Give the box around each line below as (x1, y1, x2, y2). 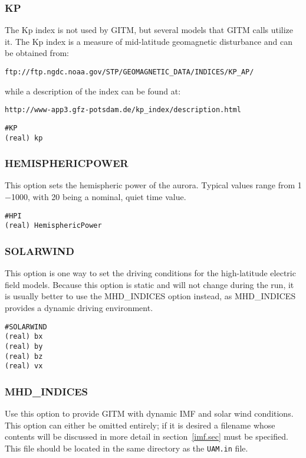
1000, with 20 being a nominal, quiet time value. (11, 191, 186, 203)
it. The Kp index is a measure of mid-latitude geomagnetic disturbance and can (5, 35, 292, 47)
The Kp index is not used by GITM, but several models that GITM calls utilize (5, 24, 294, 36)
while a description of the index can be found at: (5, 84, 181, 97)
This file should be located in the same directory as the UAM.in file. (5, 441, 248, 454)
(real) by (5, 342, 43, 351)
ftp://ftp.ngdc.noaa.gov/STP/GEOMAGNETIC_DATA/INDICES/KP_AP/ (5, 68, 254, 76)
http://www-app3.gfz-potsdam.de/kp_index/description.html (5, 106, 241, 114)
